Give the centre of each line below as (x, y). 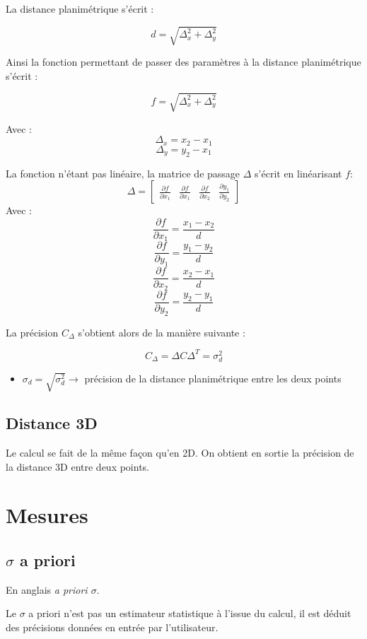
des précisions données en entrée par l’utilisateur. (112, 627)
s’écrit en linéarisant (298, 173)
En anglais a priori (47, 589)
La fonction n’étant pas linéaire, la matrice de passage (123, 173)
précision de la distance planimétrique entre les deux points (213, 378)
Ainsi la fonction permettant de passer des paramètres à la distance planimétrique (183, 62)
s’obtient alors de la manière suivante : (162, 332)
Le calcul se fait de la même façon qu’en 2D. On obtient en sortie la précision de (180, 453)
